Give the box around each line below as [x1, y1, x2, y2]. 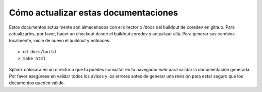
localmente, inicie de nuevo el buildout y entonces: [9, 38, 111, 44]
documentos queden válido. [9, 80, 65, 86]
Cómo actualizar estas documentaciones [9, 7, 178, 18]
